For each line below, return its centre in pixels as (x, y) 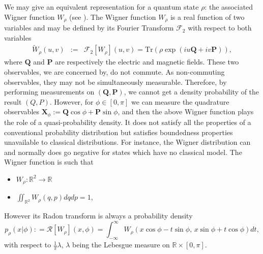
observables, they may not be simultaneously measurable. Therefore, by (115, 82)
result (13, 101)
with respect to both (220, 28)
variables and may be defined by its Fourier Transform (89, 28)
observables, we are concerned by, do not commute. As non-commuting (114, 72)
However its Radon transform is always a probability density (98, 216)
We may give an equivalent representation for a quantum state (101, 7)
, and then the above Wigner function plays (186, 112)
